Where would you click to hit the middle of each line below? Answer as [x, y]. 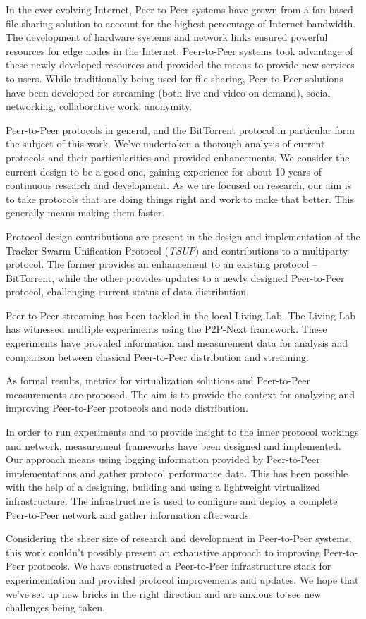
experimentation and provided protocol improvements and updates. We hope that [182, 579]
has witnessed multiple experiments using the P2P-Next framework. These [166, 329]
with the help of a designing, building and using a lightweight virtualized [163, 487]
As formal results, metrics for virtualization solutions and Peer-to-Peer [158, 380]
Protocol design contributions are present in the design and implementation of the [183, 236]
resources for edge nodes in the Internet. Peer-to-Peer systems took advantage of [179, 50]
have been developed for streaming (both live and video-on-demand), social [168, 92]
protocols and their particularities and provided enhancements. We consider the [178, 157]
